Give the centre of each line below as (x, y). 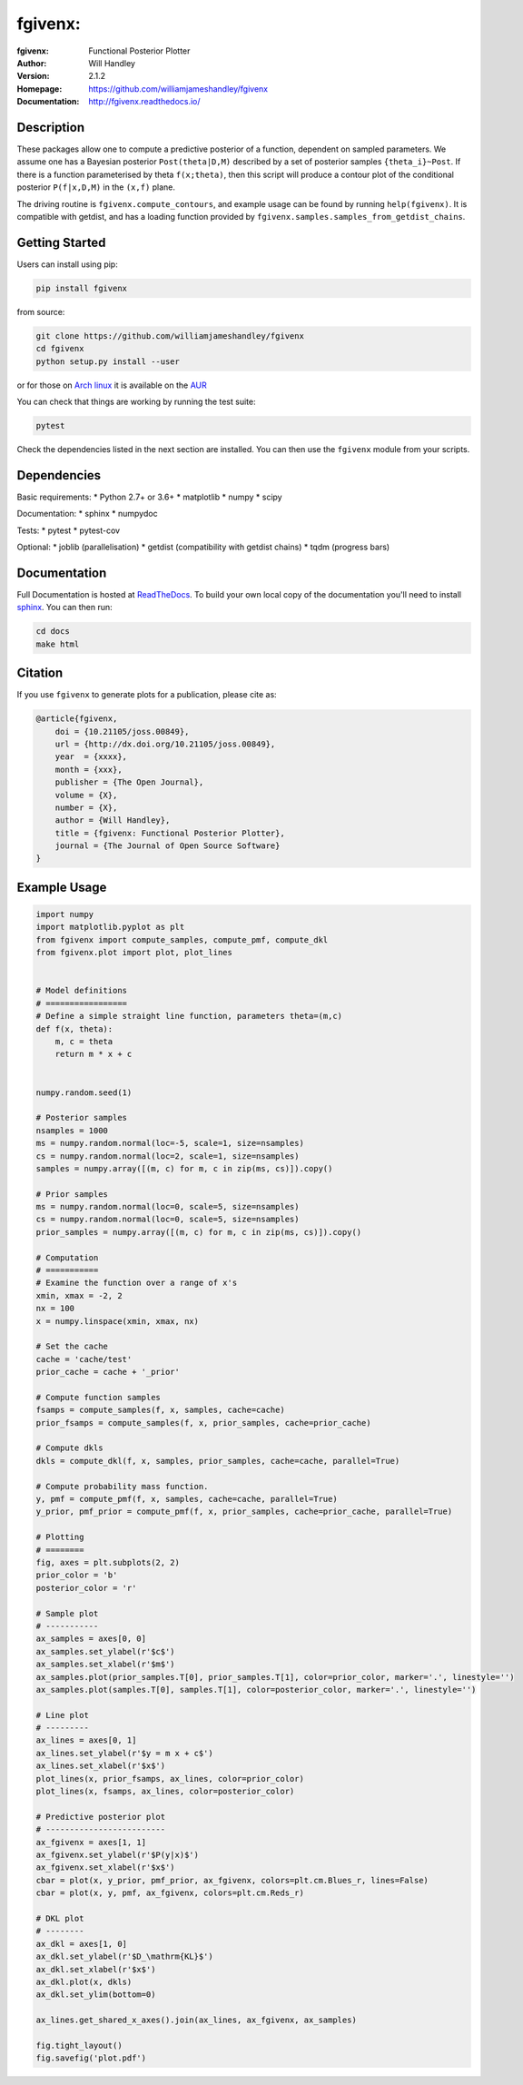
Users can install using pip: (67, 264)
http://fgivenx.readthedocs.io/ (144, 102)
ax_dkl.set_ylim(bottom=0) (96, 1995)
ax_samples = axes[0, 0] (91, 1639)
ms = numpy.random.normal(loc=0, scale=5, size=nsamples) (168, 1207)
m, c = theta (84, 1041)
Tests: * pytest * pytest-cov (69, 530)
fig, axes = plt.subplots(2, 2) (108, 1562)
